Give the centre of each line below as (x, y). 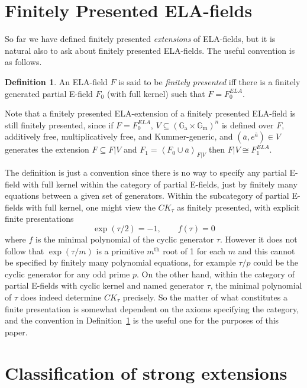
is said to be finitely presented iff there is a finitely (209, 81)
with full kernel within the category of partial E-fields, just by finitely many (160, 184)
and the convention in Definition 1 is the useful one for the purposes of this (142, 320)
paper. (16, 332)
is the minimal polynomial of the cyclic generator (125, 239)
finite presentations (39, 219)
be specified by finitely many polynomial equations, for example (120, 262)
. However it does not (258, 239)
